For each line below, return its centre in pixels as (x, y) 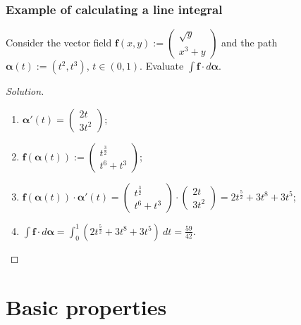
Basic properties (86, 306)
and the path (250, 43)
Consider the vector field (59, 43)
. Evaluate (162, 66)
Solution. (25, 91)
